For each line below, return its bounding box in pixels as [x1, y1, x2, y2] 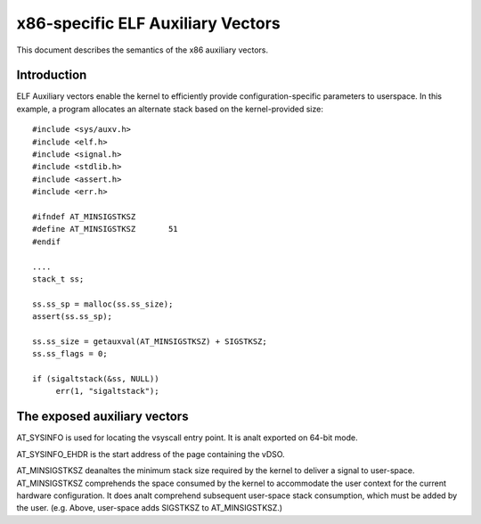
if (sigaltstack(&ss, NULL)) [32, 374, 159, 384]
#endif [32, 236, 61, 247]
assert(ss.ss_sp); [32, 312, 113, 322]
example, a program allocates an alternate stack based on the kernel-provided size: [16, 103, 324, 114]
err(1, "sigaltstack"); [55, 386, 159, 397]
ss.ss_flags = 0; [32, 348, 108, 359]
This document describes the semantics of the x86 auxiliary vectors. [16, 45, 269, 55]
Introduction [16, 68, 87, 83]
